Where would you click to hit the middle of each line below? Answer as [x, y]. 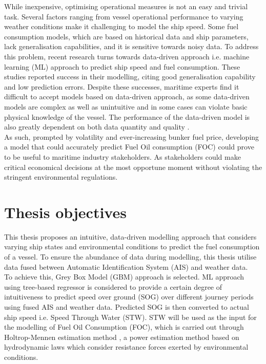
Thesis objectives [65, 212]
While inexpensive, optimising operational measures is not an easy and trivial [126, 6]
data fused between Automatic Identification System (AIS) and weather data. [126, 266]
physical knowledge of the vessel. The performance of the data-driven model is [127, 116]
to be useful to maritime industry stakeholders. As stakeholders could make [122, 156]
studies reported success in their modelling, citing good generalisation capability [130, 77]
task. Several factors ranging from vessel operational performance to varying [124, 16]
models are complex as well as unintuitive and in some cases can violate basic [126, 106]
